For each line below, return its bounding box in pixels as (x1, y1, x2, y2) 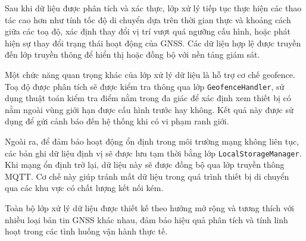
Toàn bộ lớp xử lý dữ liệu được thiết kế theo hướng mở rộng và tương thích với (5, 202, 294, 214)
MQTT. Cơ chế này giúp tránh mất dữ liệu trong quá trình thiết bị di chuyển (5, 170, 289, 182)
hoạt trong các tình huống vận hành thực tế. (5, 225, 168, 237)
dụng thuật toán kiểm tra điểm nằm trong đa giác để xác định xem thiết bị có (5, 92, 291, 104)
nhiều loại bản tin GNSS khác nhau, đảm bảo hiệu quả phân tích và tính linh (5, 213, 288, 226)
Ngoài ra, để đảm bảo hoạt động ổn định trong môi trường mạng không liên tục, (5, 135, 299, 147)
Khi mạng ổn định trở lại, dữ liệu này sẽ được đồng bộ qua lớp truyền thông (5, 158, 285, 171)
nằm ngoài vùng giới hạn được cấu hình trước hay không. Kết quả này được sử (5, 103, 293, 115)
